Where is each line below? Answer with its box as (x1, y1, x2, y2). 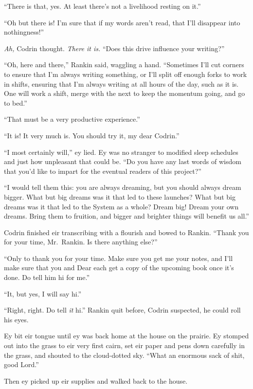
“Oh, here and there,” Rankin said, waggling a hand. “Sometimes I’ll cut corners (4, 59, 244, 70)
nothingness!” (4, 27, 44, 37)
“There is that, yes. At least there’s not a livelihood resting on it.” (4, 1, 201, 11)
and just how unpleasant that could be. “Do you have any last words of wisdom (4, 156, 241, 167)
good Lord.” (4, 359, 39, 370)
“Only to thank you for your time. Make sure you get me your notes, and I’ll (4, 253, 233, 263)
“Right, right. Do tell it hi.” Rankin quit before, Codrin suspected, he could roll (4, 305, 241, 315)
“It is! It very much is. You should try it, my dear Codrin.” (4, 130, 180, 140)
